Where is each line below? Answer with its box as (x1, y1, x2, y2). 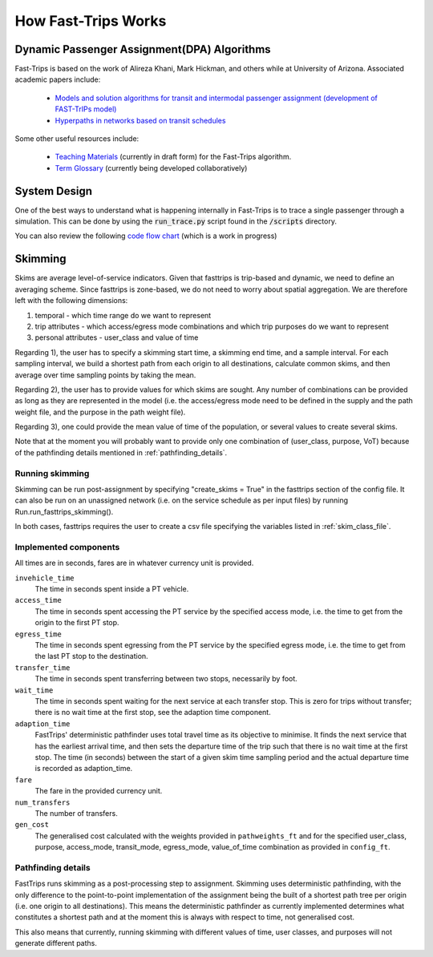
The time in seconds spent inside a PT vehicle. (34, 584, 189, 594)
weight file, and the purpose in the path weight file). (14, 407, 186, 417)
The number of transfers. (34, 808, 118, 818)
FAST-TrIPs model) (55, 104, 117, 114)
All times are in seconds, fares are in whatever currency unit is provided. (14, 558, 254, 568)
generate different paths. (14, 939, 98, 948)
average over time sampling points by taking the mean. (14, 369, 196, 380)
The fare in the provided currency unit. (34, 786, 163, 796)
